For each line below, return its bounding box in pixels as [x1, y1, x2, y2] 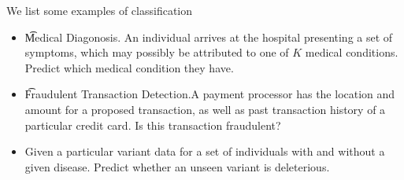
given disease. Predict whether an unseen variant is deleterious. [24, 158, 330, 174]
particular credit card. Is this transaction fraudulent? [24, 116, 281, 133]
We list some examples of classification [6, 2, 193, 18]
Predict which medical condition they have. [24, 59, 234, 75]
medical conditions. [305, 44, 398, 61]
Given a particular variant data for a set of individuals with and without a [24, 143, 385, 160]
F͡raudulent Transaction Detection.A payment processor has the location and [24, 86, 395, 102]
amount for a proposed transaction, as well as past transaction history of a [24, 101, 386, 117]
